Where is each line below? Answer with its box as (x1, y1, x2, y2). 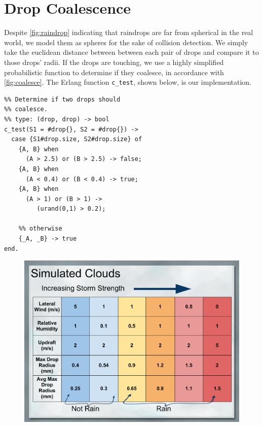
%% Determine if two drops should (4, 95, 121, 103)
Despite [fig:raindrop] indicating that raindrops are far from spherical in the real (4, 27, 253, 38)
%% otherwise (18, 225, 62, 233)
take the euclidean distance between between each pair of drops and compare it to (4, 47, 259, 57)
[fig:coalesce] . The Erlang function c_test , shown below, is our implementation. (4, 77, 251, 87)
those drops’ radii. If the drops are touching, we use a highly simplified (4, 56, 224, 67)
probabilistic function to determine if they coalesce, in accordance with (4, 67, 224, 77)
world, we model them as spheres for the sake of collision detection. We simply (4, 37, 248, 47)
